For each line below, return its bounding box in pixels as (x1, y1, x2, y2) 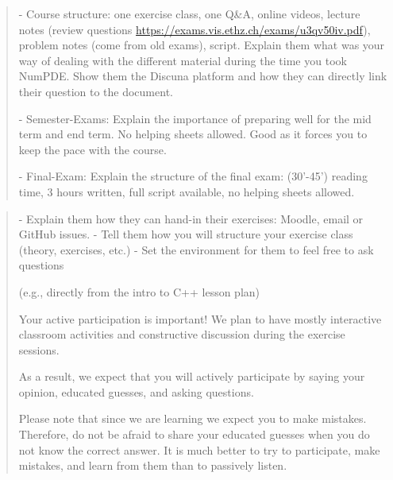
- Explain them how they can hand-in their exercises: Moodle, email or (18, 210, 364, 226)
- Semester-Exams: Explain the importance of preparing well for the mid (18, 110, 372, 126)
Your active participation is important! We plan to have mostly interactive (18, 310, 382, 327)
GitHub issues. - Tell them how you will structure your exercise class (18, 226, 353, 242)
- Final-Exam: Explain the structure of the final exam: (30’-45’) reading (18, 168, 368, 184)
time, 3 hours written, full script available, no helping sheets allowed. (18, 183, 355, 199)
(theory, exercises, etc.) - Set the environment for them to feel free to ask (18, 241, 374, 257)
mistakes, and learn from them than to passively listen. (18, 457, 287, 474)
